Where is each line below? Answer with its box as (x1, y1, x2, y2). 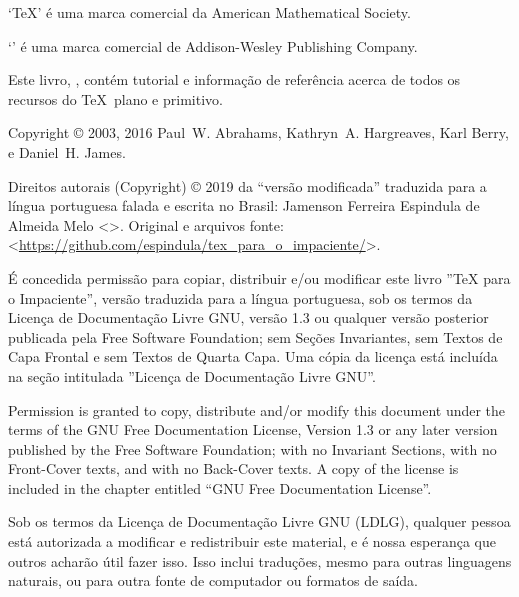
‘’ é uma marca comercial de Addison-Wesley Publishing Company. (8, 35, 418, 56)
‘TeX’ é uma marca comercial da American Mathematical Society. (8, 2, 411, 22)
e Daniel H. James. (8, 141, 126, 162)
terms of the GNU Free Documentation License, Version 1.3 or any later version (8, 419, 498, 440)
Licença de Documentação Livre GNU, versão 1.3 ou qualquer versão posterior (8, 307, 489, 328)
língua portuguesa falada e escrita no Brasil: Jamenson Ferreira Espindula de (8, 195, 480, 216)
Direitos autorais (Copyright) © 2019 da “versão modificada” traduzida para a (8, 175, 487, 196)
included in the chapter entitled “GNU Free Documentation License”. (8, 477, 432, 498)
